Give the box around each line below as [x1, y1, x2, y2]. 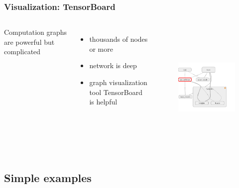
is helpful [89, 96, 118, 107]
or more [89, 43, 113, 54]
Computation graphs [4, 27, 67, 37]
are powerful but [4, 36, 55, 47]
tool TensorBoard [89, 87, 142, 97]
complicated [4, 46, 41, 57]
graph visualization [89, 77, 147, 87]
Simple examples [4, 170, 92, 186]
